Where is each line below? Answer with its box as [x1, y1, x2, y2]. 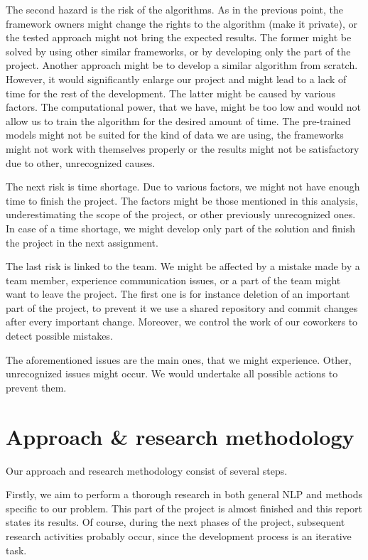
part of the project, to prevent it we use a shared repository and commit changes [6, 300, 358, 315]
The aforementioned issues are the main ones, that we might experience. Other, [6, 352, 352, 367]
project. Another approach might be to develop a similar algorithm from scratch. [6, 58, 358, 72]
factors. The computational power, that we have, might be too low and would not [6, 99, 361, 114]
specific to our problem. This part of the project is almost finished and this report [6, 500, 362, 515]
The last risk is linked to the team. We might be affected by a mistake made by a [6, 259, 360, 274]
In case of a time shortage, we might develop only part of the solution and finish [6, 220, 355, 235]
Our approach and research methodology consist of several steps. [6, 463, 288, 478]
